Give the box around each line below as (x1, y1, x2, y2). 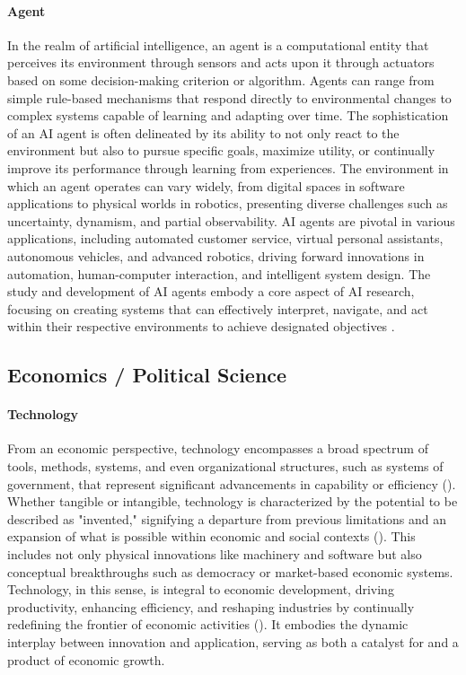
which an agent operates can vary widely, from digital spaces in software (7, 176, 405, 195)
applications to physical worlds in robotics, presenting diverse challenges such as (7, 194, 448, 213)
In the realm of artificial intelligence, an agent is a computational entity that (7, 35, 429, 54)
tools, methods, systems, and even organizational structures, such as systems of (7, 457, 444, 476)
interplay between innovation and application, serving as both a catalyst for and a (7, 633, 459, 651)
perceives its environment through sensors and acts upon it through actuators (7, 53, 435, 72)
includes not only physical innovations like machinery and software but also (7, 545, 422, 564)
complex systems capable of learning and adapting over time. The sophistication (7, 106, 449, 125)
